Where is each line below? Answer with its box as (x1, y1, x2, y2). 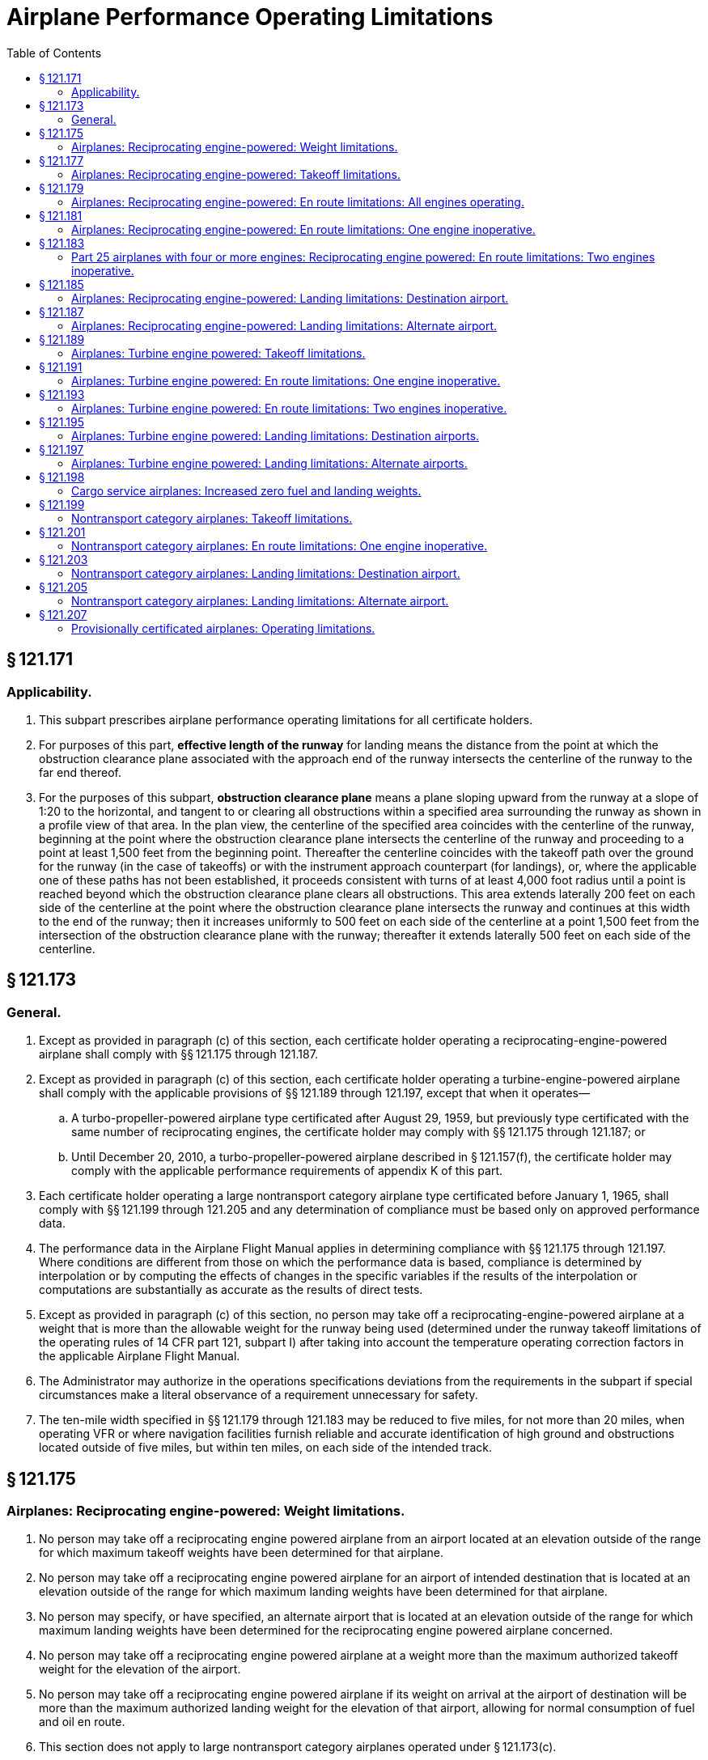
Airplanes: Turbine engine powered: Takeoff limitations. (71, 346, 366, 360)
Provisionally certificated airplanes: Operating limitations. (71, 621, 375, 635)
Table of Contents (6, 45, 102, 60)
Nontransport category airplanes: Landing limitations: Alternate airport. (71, 593, 449, 608)
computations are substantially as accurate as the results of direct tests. (39, 1283, 423, 1297)
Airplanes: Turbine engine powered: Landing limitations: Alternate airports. (71, 456, 468, 470)
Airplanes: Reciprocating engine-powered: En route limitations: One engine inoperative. (71, 222, 536, 236)
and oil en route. (39, 1715, 125, 1729)
